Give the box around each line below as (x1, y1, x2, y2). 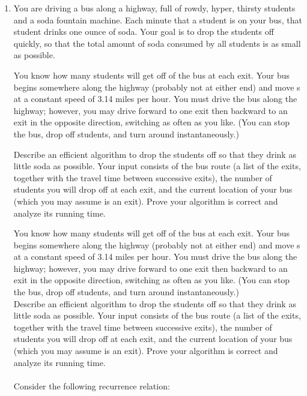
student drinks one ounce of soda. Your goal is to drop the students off (13, 25, 274, 38)
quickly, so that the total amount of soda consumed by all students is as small (13, 37, 301, 49)
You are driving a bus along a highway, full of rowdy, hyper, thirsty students (13, 2, 296, 14)
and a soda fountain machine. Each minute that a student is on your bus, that (13, 13, 302, 26)
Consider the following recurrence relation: (13, 379, 170, 392)
